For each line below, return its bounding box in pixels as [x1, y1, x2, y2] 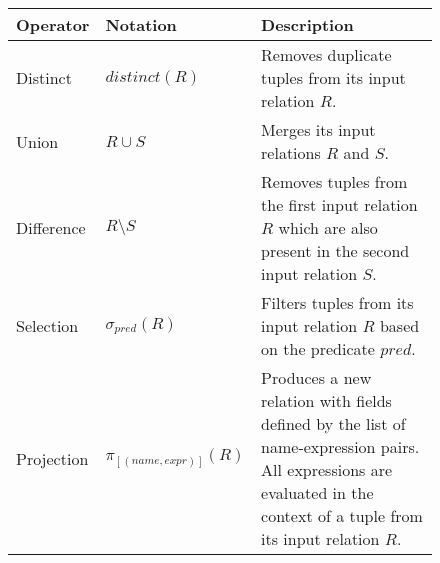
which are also [278, 216, 378, 239]
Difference [16, 216, 86, 239]
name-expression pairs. [261, 435, 420, 458]
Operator [16, 13, 90, 36]
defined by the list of [261, 412, 406, 435]
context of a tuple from [261, 504, 423, 527]
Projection [16, 446, 89, 470]
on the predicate [261, 337, 375, 360]
